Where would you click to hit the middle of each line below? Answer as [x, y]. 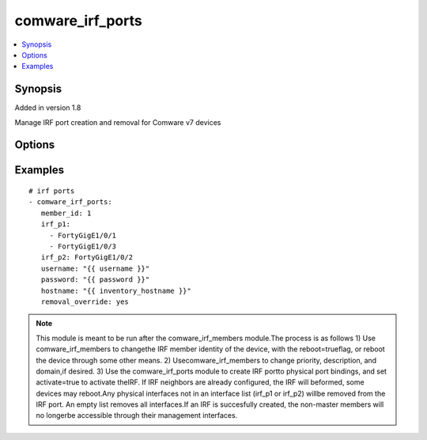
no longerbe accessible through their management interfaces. [137, 415]
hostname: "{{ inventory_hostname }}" [116, 290]
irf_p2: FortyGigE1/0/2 [87, 258]
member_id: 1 [66, 213]
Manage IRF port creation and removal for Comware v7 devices [118, 122]
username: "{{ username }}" [95, 268]
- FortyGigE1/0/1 [83, 235]
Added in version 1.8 [48, 108]
